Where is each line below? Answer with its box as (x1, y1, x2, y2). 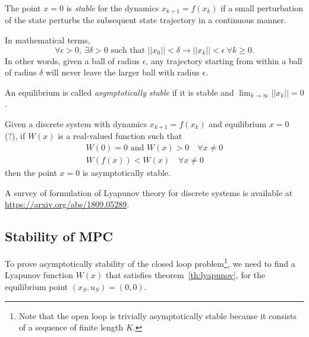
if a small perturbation (220, 2, 303, 14)
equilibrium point (5, 280, 68, 292)
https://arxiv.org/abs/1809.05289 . (5, 198, 130, 210)
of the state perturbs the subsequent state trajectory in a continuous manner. (5, 14, 286, 26)
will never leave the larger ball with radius (45, 66, 200, 78)
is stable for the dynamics (66, 2, 159, 14)
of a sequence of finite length (18, 321, 124, 333)
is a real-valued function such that (58, 130, 182, 142)
